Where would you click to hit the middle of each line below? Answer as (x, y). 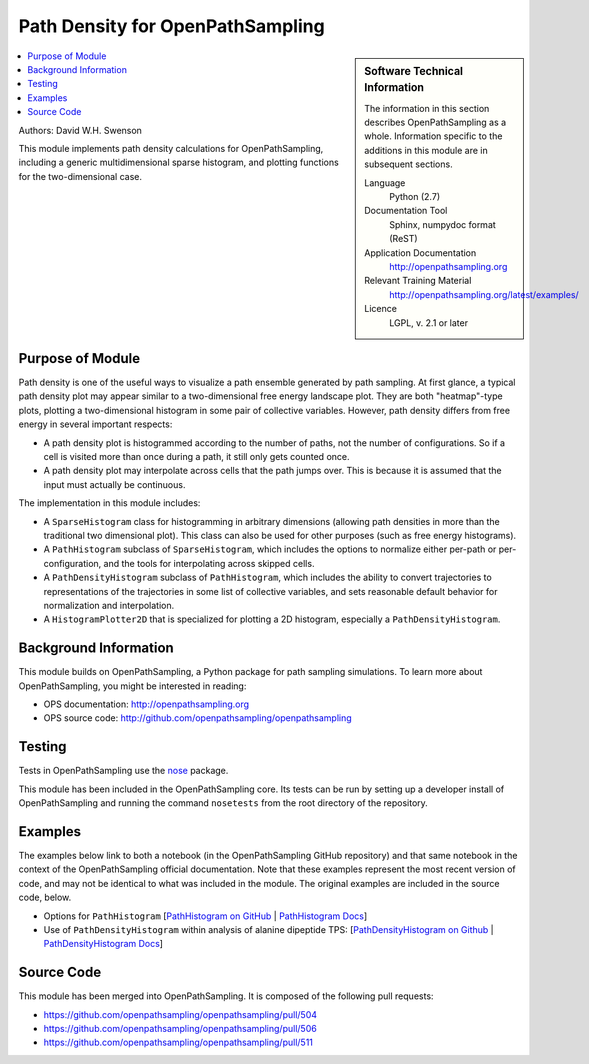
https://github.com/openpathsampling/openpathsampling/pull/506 (180, 1028)
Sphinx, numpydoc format (443, 224)
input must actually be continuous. (114, 484)
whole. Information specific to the (433, 136)
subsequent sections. (409, 164)
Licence (380, 309)
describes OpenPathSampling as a (435, 122)
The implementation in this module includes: (109, 503)
